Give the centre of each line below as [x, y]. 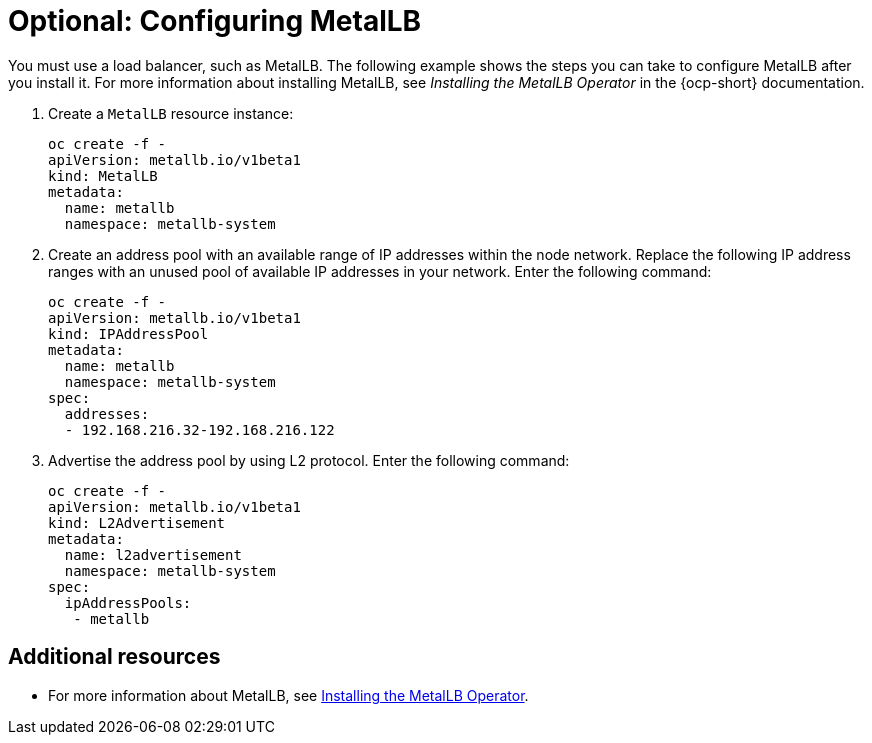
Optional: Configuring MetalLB [215, 21]
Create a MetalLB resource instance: [171, 113]
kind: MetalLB [103, 175]
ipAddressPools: [128, 602]
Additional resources [114, 657]
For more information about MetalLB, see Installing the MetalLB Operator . [288, 695]
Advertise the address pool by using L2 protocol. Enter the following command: [309, 460]
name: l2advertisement [153, 554]
